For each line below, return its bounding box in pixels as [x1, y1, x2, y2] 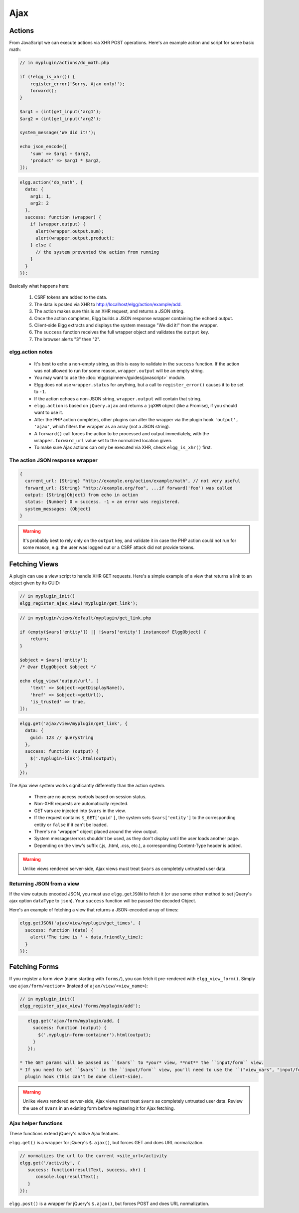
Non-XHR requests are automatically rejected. [34, 801, 129, 807]
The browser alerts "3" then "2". [34, 336, 101, 342]
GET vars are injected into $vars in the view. [34, 808, 127, 814]
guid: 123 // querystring [30, 734, 94, 740]
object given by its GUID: [9, 580, 61, 586]
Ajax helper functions [9, 1120, 63, 1127]
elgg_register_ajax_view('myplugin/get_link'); [19, 600, 138, 606]
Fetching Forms [9, 963, 59, 971]
